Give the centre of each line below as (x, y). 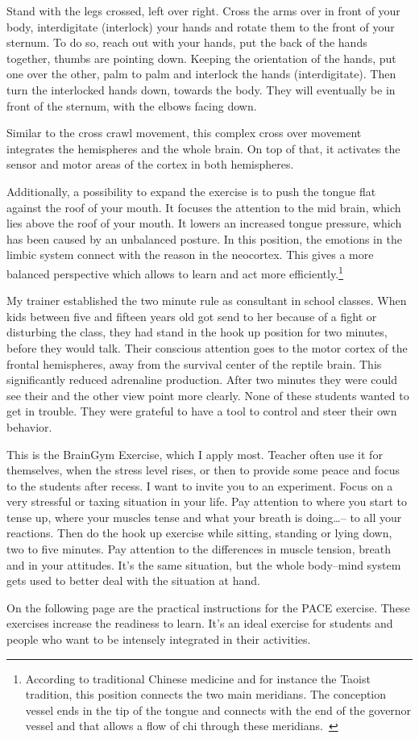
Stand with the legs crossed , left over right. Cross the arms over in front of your (203, 10)
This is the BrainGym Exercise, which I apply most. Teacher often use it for (195, 454)
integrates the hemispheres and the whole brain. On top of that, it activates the (203, 148)
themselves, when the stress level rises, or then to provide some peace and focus (203, 470)
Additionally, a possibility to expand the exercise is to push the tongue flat (191, 191)
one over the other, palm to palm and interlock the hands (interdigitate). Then (201, 74)
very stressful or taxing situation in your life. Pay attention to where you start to (207, 501)
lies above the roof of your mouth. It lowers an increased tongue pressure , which (204, 223)
